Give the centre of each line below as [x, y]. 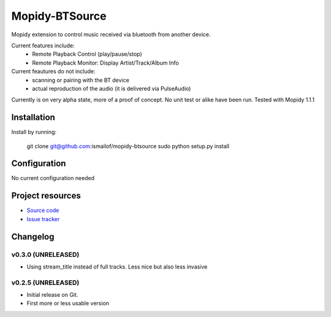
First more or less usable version [68, 303]
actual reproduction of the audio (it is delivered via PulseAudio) [112, 88]
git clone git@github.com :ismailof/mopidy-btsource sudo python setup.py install [128, 146]
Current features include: [43, 45]
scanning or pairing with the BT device [81, 80]
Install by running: [34, 132]
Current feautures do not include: [53, 71]
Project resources [46, 196]
